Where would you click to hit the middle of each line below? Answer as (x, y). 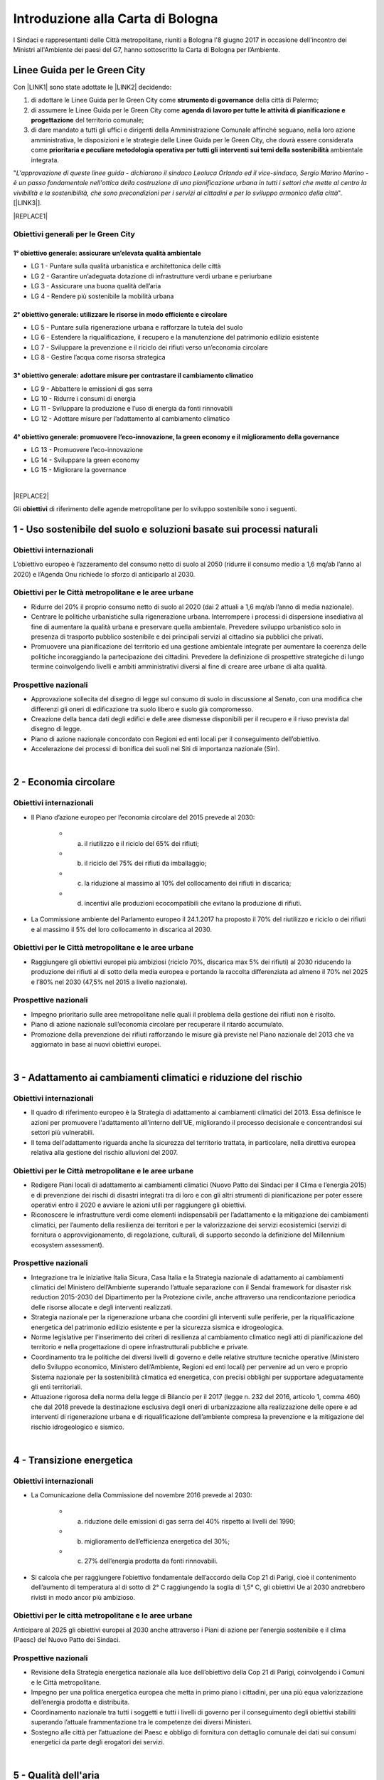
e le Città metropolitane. (66, 1682)
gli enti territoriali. (57, 1387)
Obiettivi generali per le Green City (74, 234)
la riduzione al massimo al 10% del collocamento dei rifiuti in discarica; (188, 884)
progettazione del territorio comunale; (87, 120)
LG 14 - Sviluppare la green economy (85, 460)
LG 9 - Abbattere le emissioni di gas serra (92, 389)
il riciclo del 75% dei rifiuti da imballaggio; (145, 863)
